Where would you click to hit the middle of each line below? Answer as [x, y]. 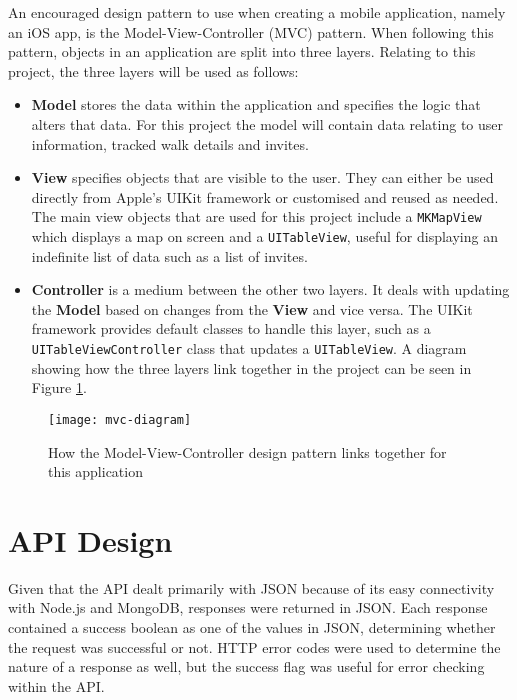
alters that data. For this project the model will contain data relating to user [267, 123]
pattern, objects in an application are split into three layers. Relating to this [242, 51]
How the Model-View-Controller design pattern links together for [247, 451]
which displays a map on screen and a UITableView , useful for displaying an [264, 236]
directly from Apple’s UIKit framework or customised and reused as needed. [265, 196]
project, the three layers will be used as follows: [153, 70]
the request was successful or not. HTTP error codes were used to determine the [254, 646]
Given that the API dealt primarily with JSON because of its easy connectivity [251, 587]
